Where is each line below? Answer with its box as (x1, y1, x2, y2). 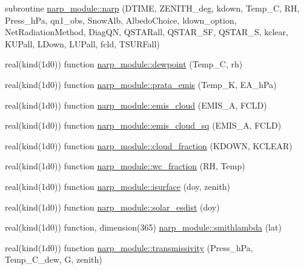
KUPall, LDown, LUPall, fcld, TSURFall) (5, 37, 160, 50)
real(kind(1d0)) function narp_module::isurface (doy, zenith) (5, 180, 231, 192)
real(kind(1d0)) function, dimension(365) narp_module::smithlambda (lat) (5, 221, 282, 234)
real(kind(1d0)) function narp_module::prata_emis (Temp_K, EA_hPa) (5, 78, 277, 90)
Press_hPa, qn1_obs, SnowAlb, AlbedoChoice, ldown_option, (5, 13, 237, 26)
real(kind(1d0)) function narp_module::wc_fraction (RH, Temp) (5, 160, 245, 172)
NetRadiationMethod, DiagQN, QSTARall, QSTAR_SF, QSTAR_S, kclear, (5, 25, 288, 38)
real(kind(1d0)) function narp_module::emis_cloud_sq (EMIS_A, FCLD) (5, 119, 282, 132)
